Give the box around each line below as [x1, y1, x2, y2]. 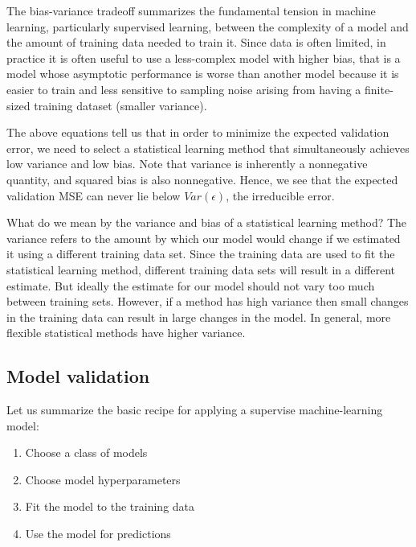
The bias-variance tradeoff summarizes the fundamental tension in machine [6, 2, 376, 19]
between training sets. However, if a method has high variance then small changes [6, 293, 409, 310]
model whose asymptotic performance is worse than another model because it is [6, 65, 399, 82]
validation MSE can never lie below [6, 187, 181, 204]
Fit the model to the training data [25, 498, 195, 515]
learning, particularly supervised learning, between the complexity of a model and [6, 18, 409, 35]
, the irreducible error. [226, 187, 335, 204]
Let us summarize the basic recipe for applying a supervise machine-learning [6, 401, 383, 418]
